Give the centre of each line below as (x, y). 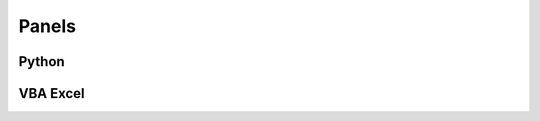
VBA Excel (51, 93)
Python (41, 61)
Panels (47, 26)
